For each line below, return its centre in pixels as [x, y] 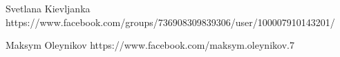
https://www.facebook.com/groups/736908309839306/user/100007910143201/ [170, 22]
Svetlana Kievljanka [48, 8]
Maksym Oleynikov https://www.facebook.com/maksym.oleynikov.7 [150, 45]
